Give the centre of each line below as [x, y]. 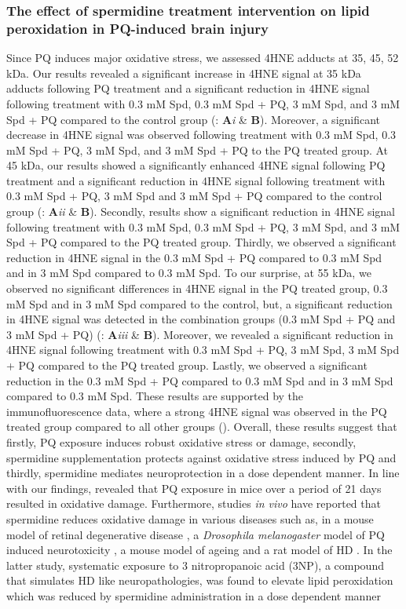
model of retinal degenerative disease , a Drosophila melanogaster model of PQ [196, 534]
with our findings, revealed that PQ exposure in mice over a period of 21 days [194, 488]
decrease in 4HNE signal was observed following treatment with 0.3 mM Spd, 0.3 [201, 135]
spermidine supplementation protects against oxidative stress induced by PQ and [201, 457]
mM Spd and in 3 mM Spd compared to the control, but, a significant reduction [199, 303]
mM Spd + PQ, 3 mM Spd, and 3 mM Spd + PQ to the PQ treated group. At [198, 150]
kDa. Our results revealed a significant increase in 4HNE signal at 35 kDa [184, 73]
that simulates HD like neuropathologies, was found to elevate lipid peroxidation [200, 580]
